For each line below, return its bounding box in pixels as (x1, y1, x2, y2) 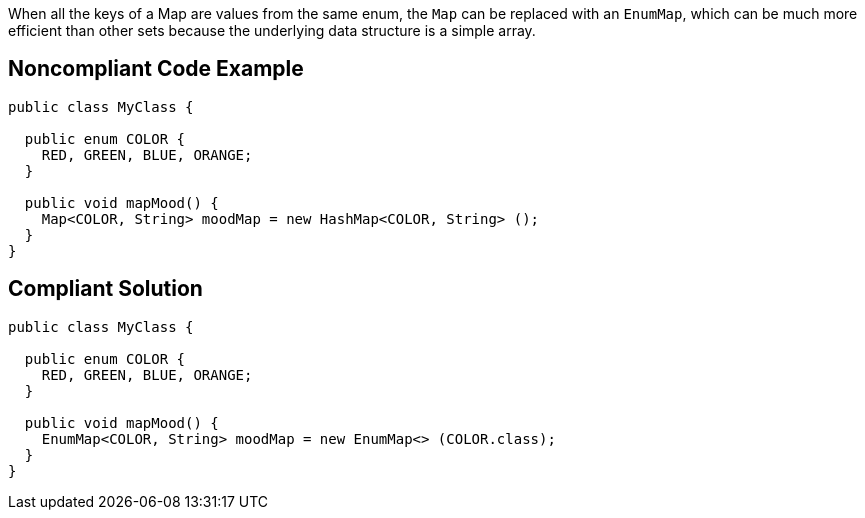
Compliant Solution (8, 276, 203, 302)
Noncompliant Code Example (8, 56, 304, 82)
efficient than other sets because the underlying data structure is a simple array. (8, 22, 536, 39)
